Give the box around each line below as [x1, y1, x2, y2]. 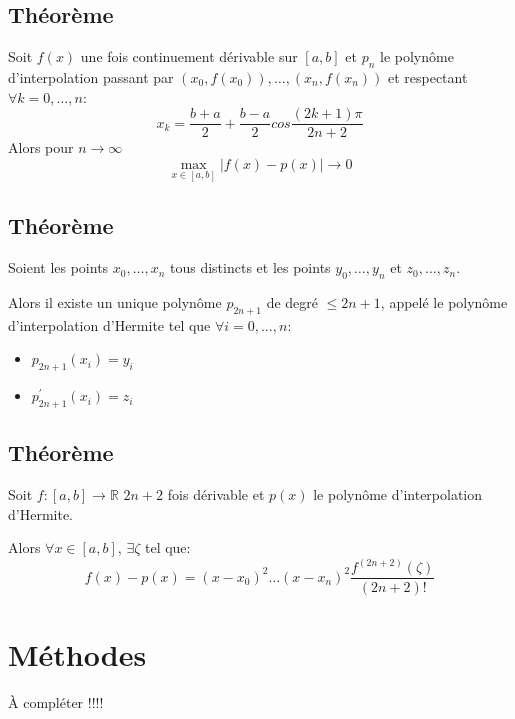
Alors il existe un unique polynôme [8, 292, 222, 313]
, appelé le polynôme [380, 292, 508, 313]
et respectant [387, 67, 468, 87]
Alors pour [8, 137, 74, 158]
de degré [266, 292, 318, 313]
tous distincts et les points [170, 257, 331, 278]
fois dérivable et [167, 484, 265, 505]
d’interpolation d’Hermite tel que [8, 314, 211, 335]
